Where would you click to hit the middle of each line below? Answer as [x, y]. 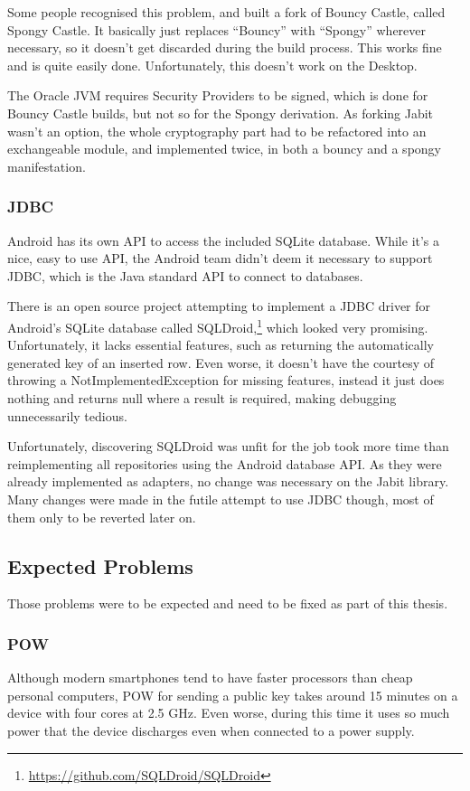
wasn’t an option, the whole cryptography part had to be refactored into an [217, 131]
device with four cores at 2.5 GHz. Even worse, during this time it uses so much [229, 713]
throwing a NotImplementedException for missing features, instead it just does [226, 380]
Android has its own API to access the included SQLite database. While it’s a [224, 240]
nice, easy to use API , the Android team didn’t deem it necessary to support [220, 258]
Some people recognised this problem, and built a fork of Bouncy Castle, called [226, 12]
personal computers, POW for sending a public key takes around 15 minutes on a [233, 695]
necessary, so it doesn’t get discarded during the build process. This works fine [225, 47]
